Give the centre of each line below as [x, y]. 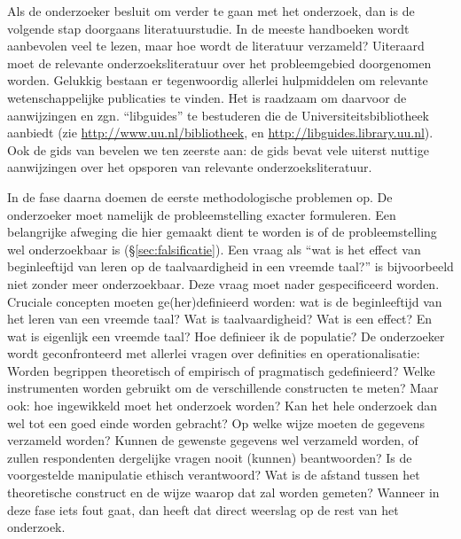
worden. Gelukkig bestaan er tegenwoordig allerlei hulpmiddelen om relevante [218, 80]
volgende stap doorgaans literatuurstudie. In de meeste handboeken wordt [208, 28]
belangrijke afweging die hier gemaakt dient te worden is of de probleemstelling [222, 232]
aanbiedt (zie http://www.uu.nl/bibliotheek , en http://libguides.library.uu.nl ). [220, 133]
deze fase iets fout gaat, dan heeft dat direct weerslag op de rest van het [203, 509]
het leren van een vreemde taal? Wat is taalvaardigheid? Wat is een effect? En [220, 319]
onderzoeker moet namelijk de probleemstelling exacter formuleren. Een [202, 214]
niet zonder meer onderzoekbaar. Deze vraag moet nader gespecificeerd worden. [223, 283]
